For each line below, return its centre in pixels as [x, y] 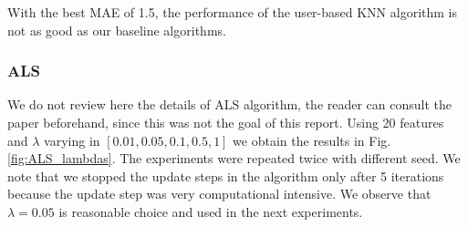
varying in [72, 140]
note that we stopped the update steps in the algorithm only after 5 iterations [226, 175]
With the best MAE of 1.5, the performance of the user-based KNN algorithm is [232, 12]
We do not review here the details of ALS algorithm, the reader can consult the [230, 104]
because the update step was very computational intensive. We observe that [219, 194]
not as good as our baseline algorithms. [117, 30]
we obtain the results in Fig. [312, 140]
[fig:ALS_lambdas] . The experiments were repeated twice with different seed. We [234, 158]
